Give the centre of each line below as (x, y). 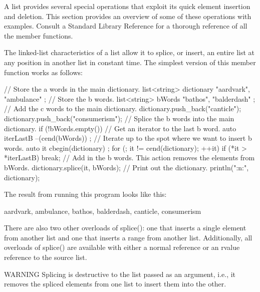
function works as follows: (43, 72)
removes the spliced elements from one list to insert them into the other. (115, 284)
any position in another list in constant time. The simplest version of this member (130, 62)
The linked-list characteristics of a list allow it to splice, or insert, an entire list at (129, 52)
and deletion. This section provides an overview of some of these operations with (128, 16)
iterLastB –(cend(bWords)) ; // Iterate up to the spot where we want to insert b (128, 138)
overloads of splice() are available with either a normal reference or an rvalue (122, 247)
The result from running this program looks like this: (85, 194)
